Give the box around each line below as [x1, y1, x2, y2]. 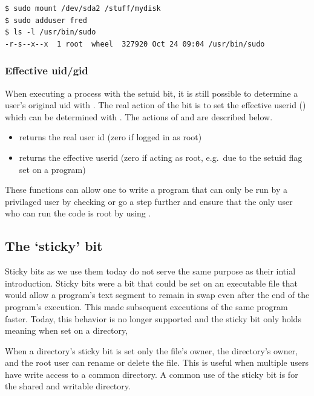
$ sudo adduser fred [5, 16, 88, 25]
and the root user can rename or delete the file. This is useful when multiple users [5, 356, 309, 369]
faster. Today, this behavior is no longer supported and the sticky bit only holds [5, 312, 301, 325]
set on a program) [19, 163, 86, 175]
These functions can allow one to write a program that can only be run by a [5, 183, 287, 196]
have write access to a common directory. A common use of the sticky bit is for [5, 368, 298, 380]
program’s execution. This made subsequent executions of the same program [5, 300, 288, 313]
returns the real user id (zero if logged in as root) [19, 131, 202, 143]
